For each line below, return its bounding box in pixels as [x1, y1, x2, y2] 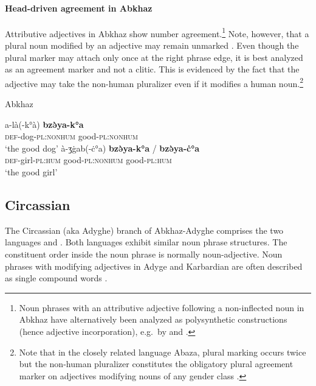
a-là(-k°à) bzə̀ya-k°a [5, 118, 84, 130]
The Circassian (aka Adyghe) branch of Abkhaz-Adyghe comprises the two [5, 223, 284, 236]
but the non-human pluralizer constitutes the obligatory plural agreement [19, 357, 294, 370]
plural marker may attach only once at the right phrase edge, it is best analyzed [5, 51, 303, 63]
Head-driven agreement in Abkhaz [5, 1, 153, 14]
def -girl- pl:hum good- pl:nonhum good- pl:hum [5, 153, 172, 166]
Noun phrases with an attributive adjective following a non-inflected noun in [19, 301, 304, 314]
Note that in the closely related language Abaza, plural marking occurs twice [19, 345, 306, 358]
